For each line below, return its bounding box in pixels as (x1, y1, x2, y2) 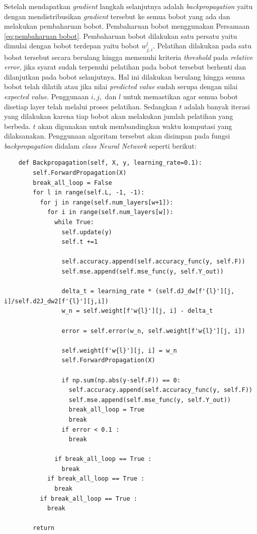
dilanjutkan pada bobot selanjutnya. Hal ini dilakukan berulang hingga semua (4, 71, 245, 82)
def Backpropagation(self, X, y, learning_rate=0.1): (18, 159, 202, 167)
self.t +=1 (61, 238, 98, 246)
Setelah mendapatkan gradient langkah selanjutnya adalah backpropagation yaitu (4, 1, 253, 11)
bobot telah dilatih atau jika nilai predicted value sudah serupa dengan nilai (4, 81, 238, 92)
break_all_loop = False (33, 179, 112, 186)
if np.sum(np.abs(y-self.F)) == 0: (61, 376, 181, 384)
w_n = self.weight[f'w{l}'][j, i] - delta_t (61, 307, 213, 315)
